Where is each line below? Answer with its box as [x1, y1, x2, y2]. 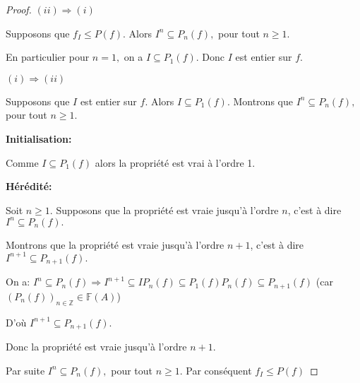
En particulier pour [6, 49, 90, 64]
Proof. [6, 2, 32, 16]
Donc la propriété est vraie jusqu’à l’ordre [6, 339, 187, 354]
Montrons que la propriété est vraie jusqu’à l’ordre [6, 237, 224, 252]
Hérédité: [6, 179, 52, 194]
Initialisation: [6, 131, 72, 146]
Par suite [6, 363, 45, 377]
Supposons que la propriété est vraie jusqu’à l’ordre [56, 202, 279, 217]
